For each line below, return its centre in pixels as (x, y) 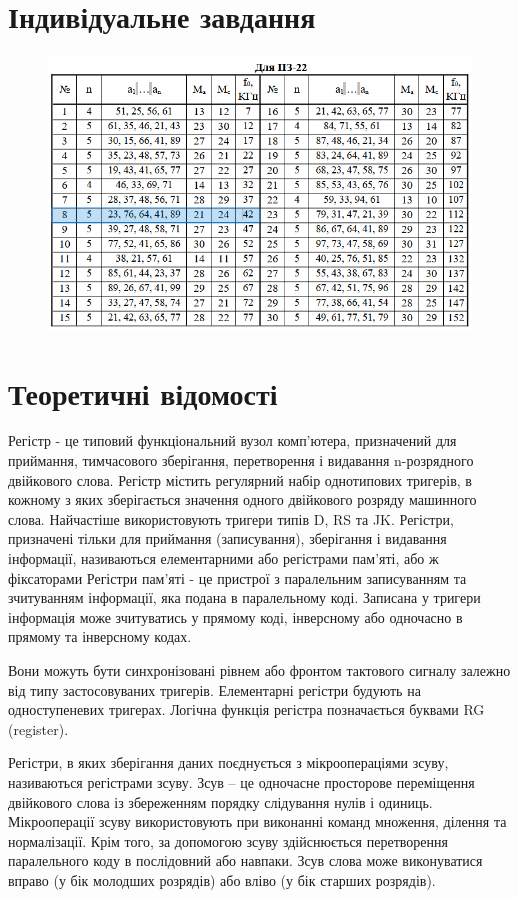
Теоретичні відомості (143, 392)
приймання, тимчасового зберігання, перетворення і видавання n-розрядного (241, 460)
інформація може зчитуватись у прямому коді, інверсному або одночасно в (235, 616)
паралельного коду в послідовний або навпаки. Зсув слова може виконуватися (245, 860)
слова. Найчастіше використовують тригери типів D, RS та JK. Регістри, (231, 518)
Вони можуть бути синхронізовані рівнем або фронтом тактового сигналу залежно (259, 670)
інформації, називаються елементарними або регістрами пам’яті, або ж (223, 558)
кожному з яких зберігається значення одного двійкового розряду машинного (242, 499)
